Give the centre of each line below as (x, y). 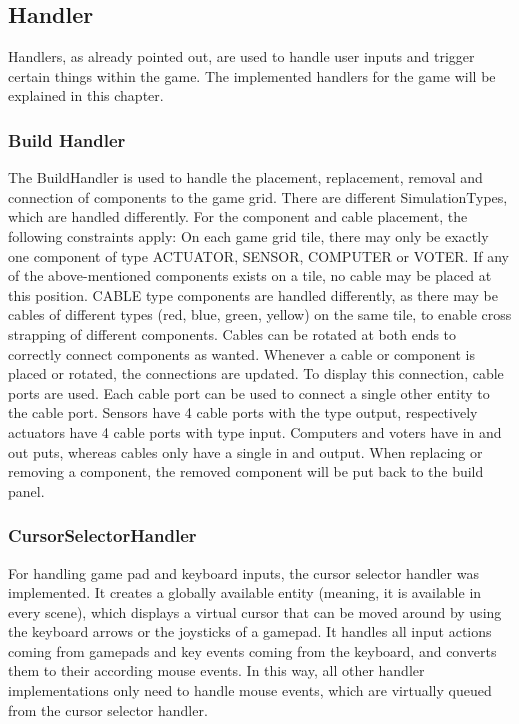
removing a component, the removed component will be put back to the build (246, 471)
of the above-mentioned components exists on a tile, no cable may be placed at (250, 275)
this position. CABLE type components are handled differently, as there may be (253, 294)
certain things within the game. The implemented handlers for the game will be (252, 75)
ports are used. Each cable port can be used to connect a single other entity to (249, 392)
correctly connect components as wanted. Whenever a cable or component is (241, 353)
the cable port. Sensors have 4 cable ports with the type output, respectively (243, 412)
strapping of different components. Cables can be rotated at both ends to (232, 333)
